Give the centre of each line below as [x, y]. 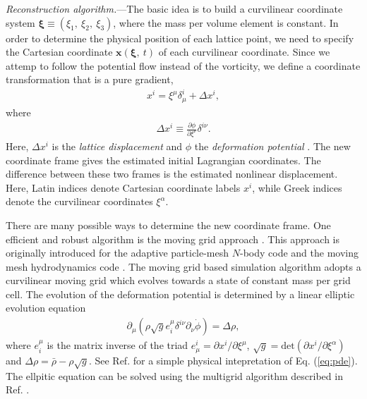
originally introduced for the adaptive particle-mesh [118, 253]
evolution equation [46, 308]
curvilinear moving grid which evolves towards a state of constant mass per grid [178, 280]
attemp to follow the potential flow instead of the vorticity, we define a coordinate [183, 65]
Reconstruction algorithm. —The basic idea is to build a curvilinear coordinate [174, 8]
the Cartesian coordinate [59, 52]
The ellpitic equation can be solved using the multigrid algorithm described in [174, 375]
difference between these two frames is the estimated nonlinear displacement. [172, 174]
